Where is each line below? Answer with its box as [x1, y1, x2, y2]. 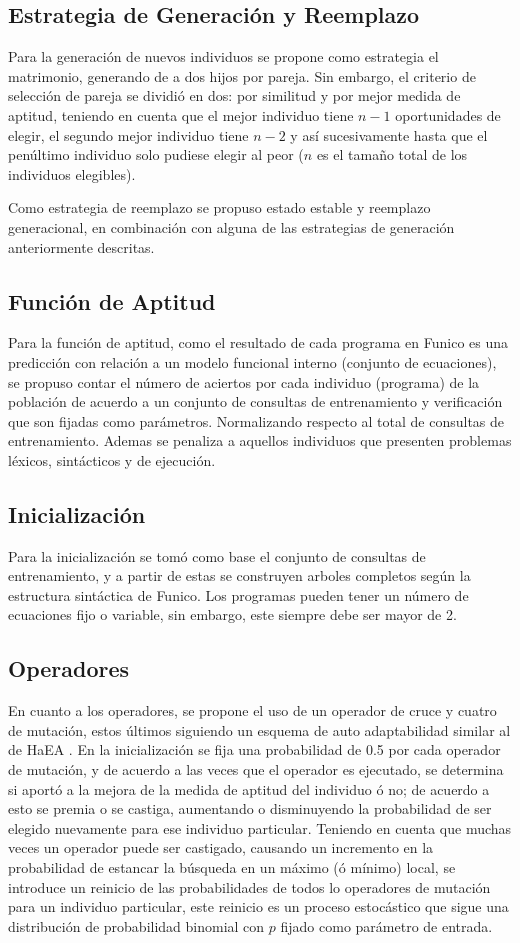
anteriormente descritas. [8, 236, 155, 257]
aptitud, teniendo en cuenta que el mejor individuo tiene [8, 104, 354, 125]
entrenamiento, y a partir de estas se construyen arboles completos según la [8, 565, 471, 586]
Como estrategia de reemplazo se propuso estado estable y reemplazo [8, 197, 431, 218]
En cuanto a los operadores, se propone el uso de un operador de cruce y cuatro [8, 700, 497, 721]
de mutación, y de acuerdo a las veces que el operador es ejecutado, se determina [8, 759, 504, 780]
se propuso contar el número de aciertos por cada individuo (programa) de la [8, 371, 480, 392]
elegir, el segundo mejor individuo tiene [8, 124, 249, 145]
